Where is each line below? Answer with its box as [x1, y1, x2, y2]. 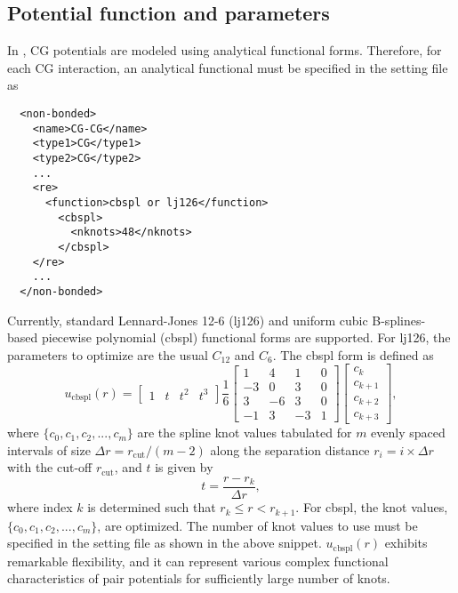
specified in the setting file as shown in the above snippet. [7, 533, 322, 552]
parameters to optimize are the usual [7, 345, 208, 364]
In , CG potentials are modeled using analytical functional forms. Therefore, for [7, 41, 442, 60]
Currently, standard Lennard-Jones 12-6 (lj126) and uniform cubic [7, 310, 368, 329]
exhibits [384, 533, 428, 552]
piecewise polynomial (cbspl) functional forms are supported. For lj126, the [41, 328, 451, 347]
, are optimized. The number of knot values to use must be [97, 516, 418, 534]
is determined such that [87, 498, 216, 517]
